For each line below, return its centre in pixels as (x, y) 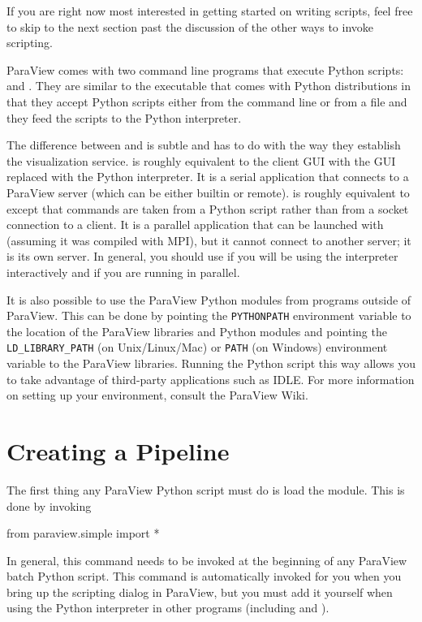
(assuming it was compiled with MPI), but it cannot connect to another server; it (209, 240)
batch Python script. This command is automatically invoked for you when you (204, 576)
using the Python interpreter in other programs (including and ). (168, 608)
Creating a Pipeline (118, 450)
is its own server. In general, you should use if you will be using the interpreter (202, 256)
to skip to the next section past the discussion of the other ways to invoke (190, 26)
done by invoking (49, 505)
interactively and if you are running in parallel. (123, 272)
